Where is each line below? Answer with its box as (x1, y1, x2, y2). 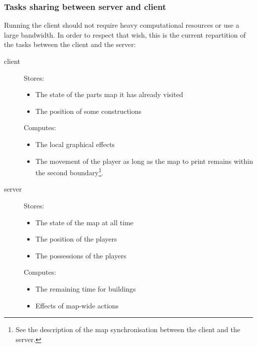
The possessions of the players (35, 250, 127, 260)
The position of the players (35, 234, 117, 244)
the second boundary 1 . (35, 166, 104, 177)
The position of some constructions (35, 105, 142, 116)
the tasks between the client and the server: (4, 39, 136, 50)
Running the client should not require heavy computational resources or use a (4, 20, 239, 30)
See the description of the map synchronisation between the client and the (15, 324, 240, 335)
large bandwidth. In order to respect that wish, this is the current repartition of (4, 29, 246, 40)
